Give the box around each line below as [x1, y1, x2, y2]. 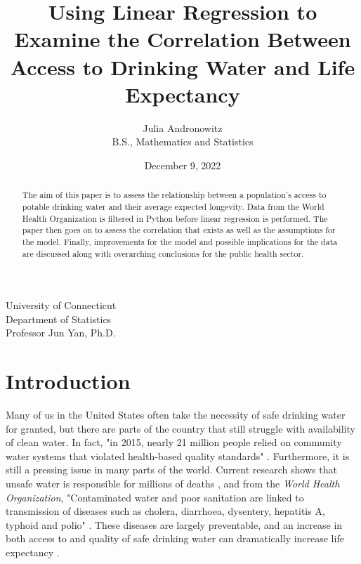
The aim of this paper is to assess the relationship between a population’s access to [22, 189, 327, 201]
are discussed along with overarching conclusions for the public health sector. [22, 247, 304, 259]
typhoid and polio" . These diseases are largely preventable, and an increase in [6, 517, 343, 532]
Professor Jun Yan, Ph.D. [6, 325, 116, 340]
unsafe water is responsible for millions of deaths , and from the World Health [6, 476, 340, 491]
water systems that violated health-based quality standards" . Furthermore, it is [6, 448, 350, 463]
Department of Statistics [6, 311, 112, 326]
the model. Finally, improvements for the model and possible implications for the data [22, 235, 338, 247]
